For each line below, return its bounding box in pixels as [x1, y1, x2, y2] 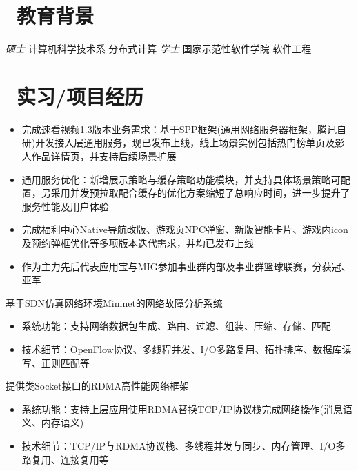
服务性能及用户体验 [21, 199, 109, 213]
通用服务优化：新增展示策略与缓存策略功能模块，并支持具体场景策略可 [21, 172, 341, 186]
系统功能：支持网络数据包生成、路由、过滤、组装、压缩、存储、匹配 [21, 319, 331, 333]
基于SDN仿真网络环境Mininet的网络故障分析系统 [6, 295, 223, 310]
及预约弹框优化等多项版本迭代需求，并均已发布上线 [21, 236, 254, 250]
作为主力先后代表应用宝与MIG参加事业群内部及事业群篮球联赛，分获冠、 [21, 259, 351, 273]
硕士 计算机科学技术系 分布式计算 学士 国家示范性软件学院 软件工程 [6, 41, 312, 56]
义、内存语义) [21, 415, 84, 430]
